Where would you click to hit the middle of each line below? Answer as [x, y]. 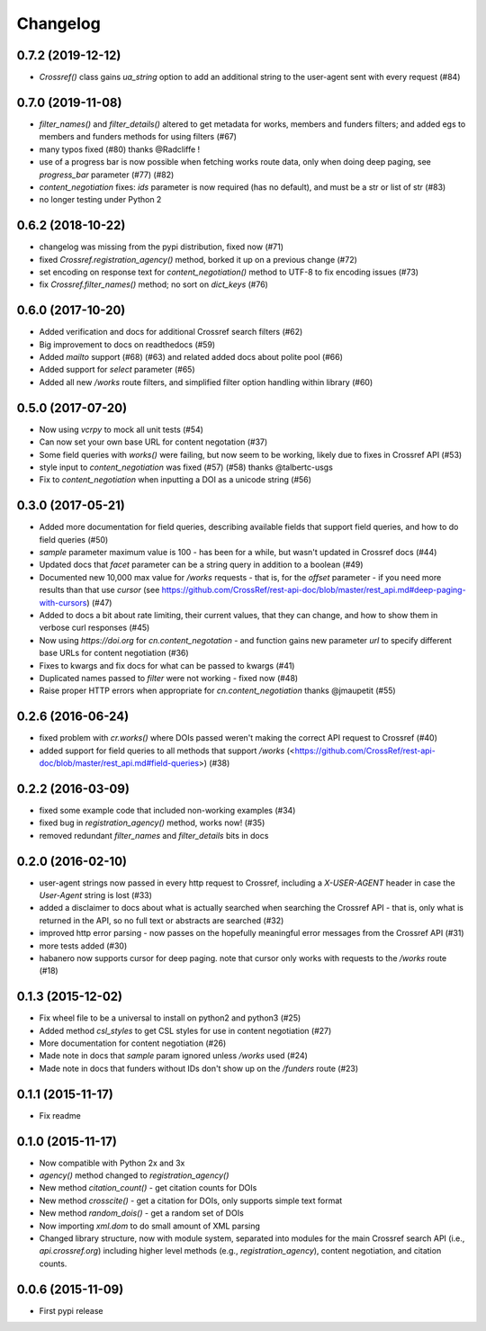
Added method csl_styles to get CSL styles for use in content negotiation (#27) [185, 1030]
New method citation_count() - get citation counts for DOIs [148, 1188]
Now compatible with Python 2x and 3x [112, 1163]
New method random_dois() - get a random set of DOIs [142, 1213]
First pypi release [71, 1310]
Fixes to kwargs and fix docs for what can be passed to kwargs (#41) [167, 665]
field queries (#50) [74, 539]
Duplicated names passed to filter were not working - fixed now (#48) [169, 678]
